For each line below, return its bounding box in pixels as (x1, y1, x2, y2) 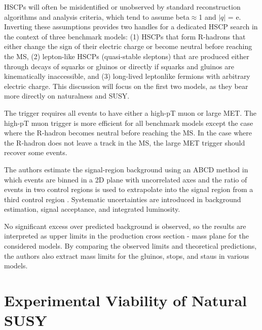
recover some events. (4, 147, 67, 158)
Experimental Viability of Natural (4, 290, 247, 311)
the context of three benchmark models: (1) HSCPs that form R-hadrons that (4, 31, 246, 41)
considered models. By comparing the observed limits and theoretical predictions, (4, 241, 257, 251)
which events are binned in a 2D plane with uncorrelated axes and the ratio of (4, 174, 247, 184)
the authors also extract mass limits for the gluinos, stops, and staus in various (4, 250, 249, 261)
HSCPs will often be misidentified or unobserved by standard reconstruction (4, 2, 241, 12)
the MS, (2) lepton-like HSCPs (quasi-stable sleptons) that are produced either (4, 51, 249, 61)
